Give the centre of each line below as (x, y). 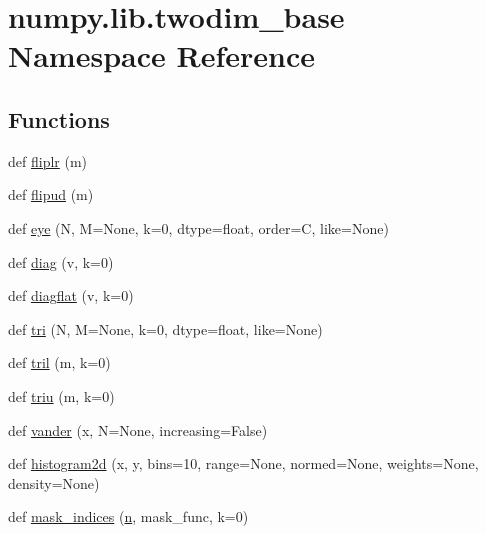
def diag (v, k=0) (61, 261)
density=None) (54, 482)
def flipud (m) (51, 194)
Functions (59, 118)
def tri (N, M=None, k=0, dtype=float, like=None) (165, 328)
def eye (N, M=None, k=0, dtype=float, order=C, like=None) (198, 227)
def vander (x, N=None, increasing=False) (138, 429)
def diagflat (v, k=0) (71, 295)
